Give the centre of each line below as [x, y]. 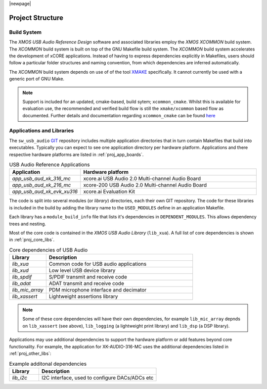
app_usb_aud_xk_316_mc [42, 179]
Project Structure [36, 18]
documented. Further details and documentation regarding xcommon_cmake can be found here [119, 115]
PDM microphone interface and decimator [98, 290]
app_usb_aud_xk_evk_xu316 [45, 192]
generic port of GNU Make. [37, 79]
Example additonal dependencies [48, 364]
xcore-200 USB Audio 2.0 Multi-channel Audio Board [145, 185]
